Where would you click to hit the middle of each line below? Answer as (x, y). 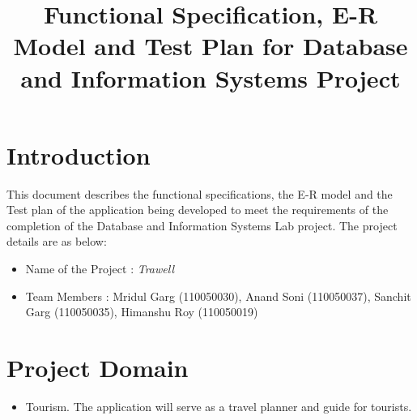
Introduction (79, 154)
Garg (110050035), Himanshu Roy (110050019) (142, 312)
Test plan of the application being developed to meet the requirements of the (198, 210)
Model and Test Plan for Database (211, 46)
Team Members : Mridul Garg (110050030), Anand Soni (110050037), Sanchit (218, 296)
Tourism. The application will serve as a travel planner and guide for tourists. (219, 406)
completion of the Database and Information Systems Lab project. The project (202, 225)
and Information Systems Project (211, 77)
